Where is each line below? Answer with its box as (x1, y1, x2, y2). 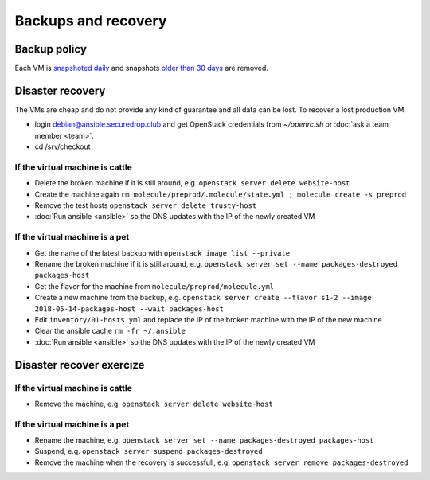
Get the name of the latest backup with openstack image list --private (34, 248, 291, 258)
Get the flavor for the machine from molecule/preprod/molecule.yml (34, 281, 275, 291)
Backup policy (14, 42, 88, 56)
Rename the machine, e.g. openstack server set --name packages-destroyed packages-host (34, 435, 374, 445)
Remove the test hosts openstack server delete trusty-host (34, 201, 257, 210)
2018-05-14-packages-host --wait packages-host (34, 304, 225, 314)
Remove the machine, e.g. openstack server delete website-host (34, 399, 274, 408)
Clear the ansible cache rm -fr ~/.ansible (34, 326, 186, 336)
